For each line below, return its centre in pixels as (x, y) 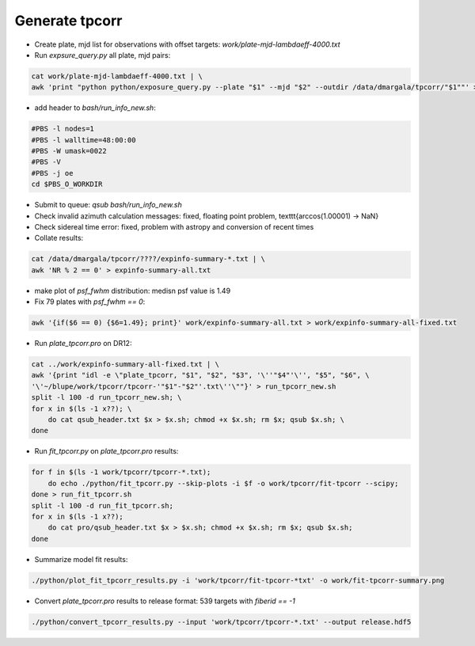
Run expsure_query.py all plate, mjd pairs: (103, 55)
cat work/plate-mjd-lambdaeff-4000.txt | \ (117, 76)
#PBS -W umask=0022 (69, 151)
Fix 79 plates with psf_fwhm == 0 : (90, 302)
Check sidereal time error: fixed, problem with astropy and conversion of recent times (174, 227)
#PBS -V (46, 162)
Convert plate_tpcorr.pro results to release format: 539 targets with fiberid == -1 (165, 601)
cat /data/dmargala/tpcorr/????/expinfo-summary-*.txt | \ (148, 259)
